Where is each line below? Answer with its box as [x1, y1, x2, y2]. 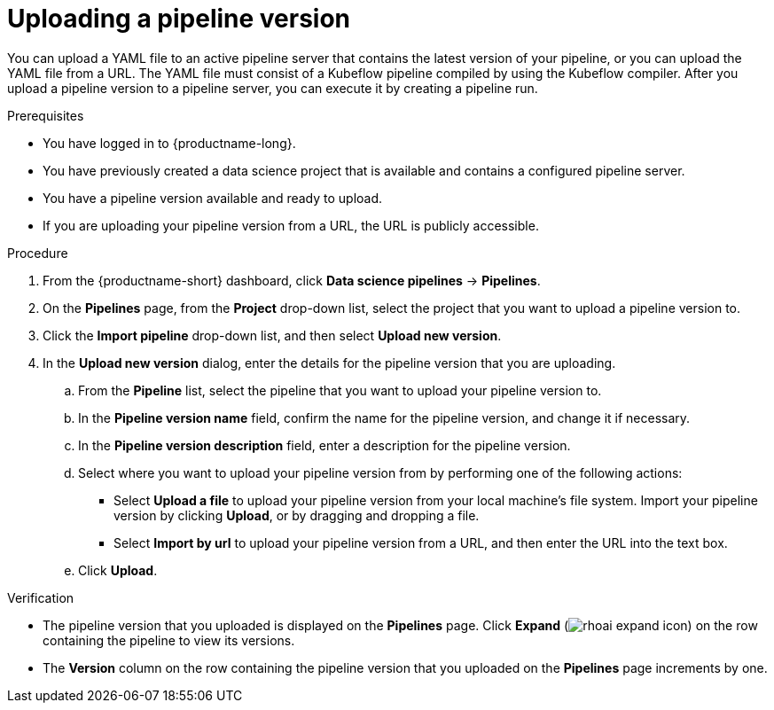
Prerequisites [7, 107, 84, 123]
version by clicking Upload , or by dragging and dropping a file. [113, 507, 480, 523]
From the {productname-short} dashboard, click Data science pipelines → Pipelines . [43, 272, 541, 288]
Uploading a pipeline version [7, 4, 351, 34]
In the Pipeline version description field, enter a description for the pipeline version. [78, 437, 571, 453]
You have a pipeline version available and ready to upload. [43, 190, 383, 206]
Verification [7, 589, 74, 605]
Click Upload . [78, 562, 158, 578]
